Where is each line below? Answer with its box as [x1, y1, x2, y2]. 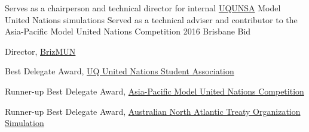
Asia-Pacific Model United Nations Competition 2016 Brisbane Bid [5, 25, 251, 37]
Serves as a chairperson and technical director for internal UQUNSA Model [5, 2, 281, 14]
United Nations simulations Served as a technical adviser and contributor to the [5, 13, 298, 26]
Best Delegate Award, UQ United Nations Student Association [5, 65, 234, 77]
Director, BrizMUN [5, 45, 76, 57]
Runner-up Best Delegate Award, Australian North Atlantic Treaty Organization [5, 105, 301, 117]
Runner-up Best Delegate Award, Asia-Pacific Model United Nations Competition [5, 84, 304, 97]
